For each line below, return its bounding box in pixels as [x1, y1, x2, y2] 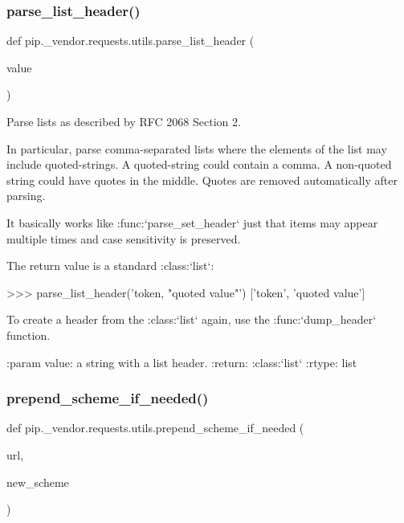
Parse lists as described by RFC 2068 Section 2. [6, 113, 241, 129]
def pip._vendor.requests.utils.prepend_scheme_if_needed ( [6, 419, 304, 436]
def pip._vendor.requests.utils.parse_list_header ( [6, 32, 255, 49]
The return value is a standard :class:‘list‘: [6, 257, 214, 274]
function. [6, 326, 51, 343]
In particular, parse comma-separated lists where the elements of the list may [6, 140, 387, 157]
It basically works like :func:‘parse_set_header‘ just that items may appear [6, 214, 378, 231]
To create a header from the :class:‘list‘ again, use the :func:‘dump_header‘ [6, 311, 377, 328]
